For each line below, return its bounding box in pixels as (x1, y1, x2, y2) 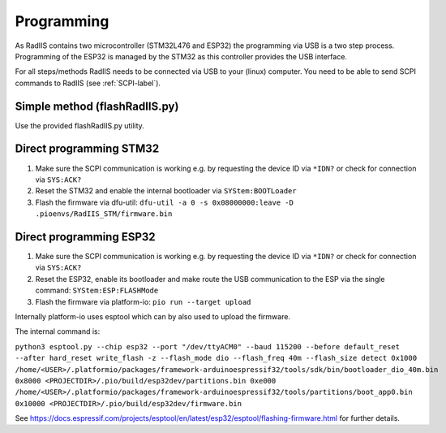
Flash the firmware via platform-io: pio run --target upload (35, 297, 251, 306)
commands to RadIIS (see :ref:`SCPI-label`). (15, 78, 161, 88)
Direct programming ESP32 (15, 230, 156, 244)
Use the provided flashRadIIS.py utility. (15, 120, 145, 130)
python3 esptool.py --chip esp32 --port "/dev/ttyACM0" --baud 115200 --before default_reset (15, 342, 401, 351)
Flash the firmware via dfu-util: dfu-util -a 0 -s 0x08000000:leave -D (35, 197, 294, 207)
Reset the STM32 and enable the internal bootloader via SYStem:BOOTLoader (35, 186, 297, 196)
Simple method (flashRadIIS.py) (15, 99, 179, 113)
